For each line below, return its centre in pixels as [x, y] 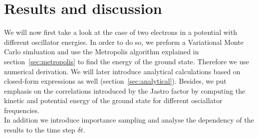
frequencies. [22, 110]
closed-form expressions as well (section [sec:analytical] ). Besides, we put [115, 81]
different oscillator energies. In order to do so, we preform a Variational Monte [124, 42]
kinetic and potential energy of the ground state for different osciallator [113, 100]
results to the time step [40, 130]
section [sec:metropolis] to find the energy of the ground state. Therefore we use [127, 61]
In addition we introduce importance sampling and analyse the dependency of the [129, 120]
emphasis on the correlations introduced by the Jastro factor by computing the [125, 90]
